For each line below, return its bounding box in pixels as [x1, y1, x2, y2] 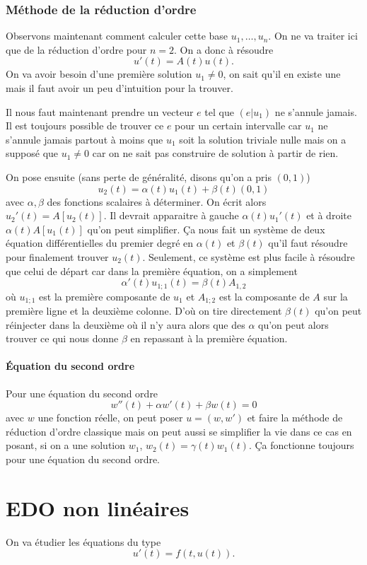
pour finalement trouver [6, 249, 109, 264]
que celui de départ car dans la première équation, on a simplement [6, 263, 298, 278]
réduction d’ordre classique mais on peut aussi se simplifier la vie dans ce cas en [6, 424, 352, 438]
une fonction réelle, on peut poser [37, 410, 183, 425]
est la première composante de [39, 289, 170, 303]
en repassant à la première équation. [130, 331, 288, 346]
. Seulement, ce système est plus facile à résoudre [142, 249, 355, 264]
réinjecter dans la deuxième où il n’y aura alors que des [6, 317, 245, 332]
